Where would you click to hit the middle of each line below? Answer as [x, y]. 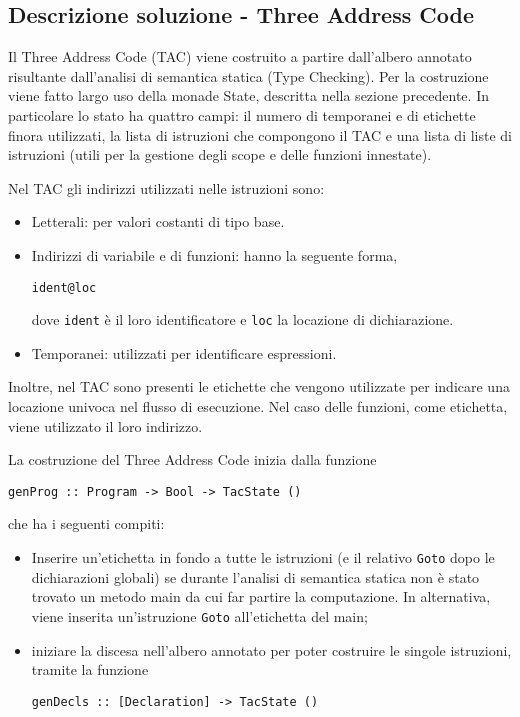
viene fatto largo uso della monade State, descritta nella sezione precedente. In [248, 95]
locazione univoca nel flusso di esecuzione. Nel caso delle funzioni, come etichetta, [258, 406]
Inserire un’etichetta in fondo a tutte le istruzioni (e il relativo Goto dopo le [263, 557]
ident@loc [64, 287]
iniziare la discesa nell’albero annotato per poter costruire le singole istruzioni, [271, 649]
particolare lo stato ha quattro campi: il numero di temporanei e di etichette [242, 114]
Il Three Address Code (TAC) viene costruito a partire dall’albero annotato [240, 56]
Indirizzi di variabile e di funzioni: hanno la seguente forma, [214, 254]
